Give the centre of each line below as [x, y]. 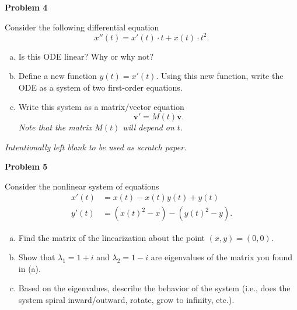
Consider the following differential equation [82, 27]
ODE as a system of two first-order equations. [100, 87]
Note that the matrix [55, 127]
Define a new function [57, 76]
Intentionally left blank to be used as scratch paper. [96, 147]
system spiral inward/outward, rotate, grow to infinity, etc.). [126, 299]
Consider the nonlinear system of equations [82, 186]
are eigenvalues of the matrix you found [222, 257]
